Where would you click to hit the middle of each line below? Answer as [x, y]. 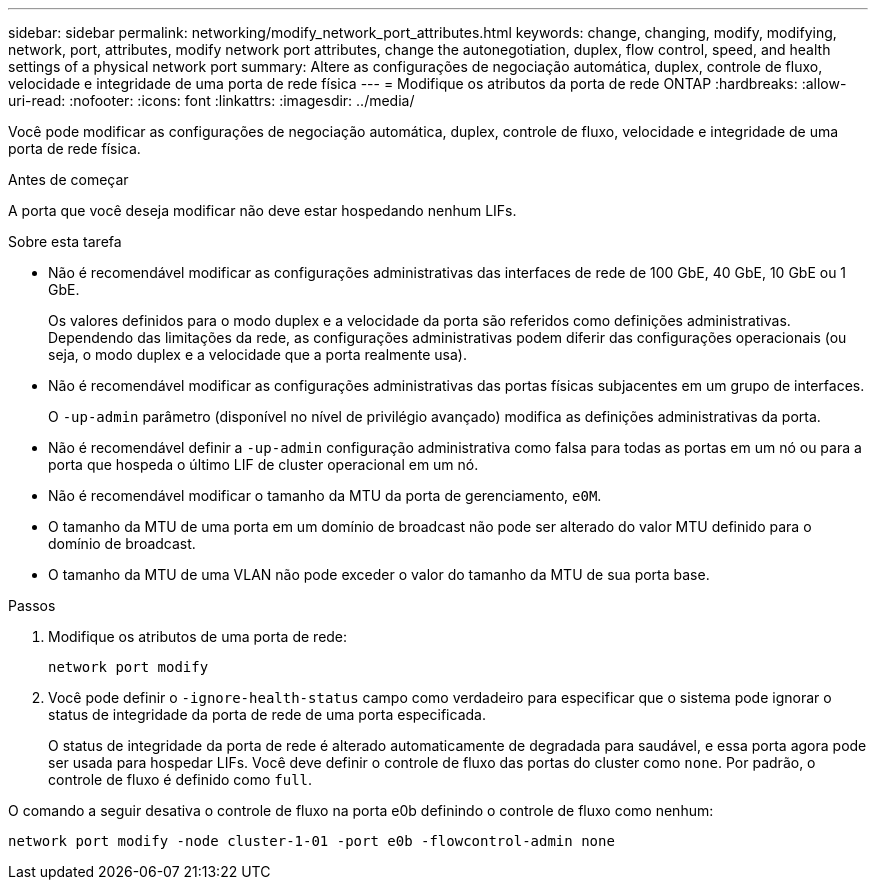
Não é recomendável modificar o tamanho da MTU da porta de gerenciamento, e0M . [325, 495]
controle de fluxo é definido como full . [180, 779]
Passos [32, 605]
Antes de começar [68, 179]
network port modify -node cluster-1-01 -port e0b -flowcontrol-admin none [311, 841]
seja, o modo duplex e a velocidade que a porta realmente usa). [257, 354]
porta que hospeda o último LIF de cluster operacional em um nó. [263, 464]
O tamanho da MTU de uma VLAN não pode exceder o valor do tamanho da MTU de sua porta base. [379, 574]
